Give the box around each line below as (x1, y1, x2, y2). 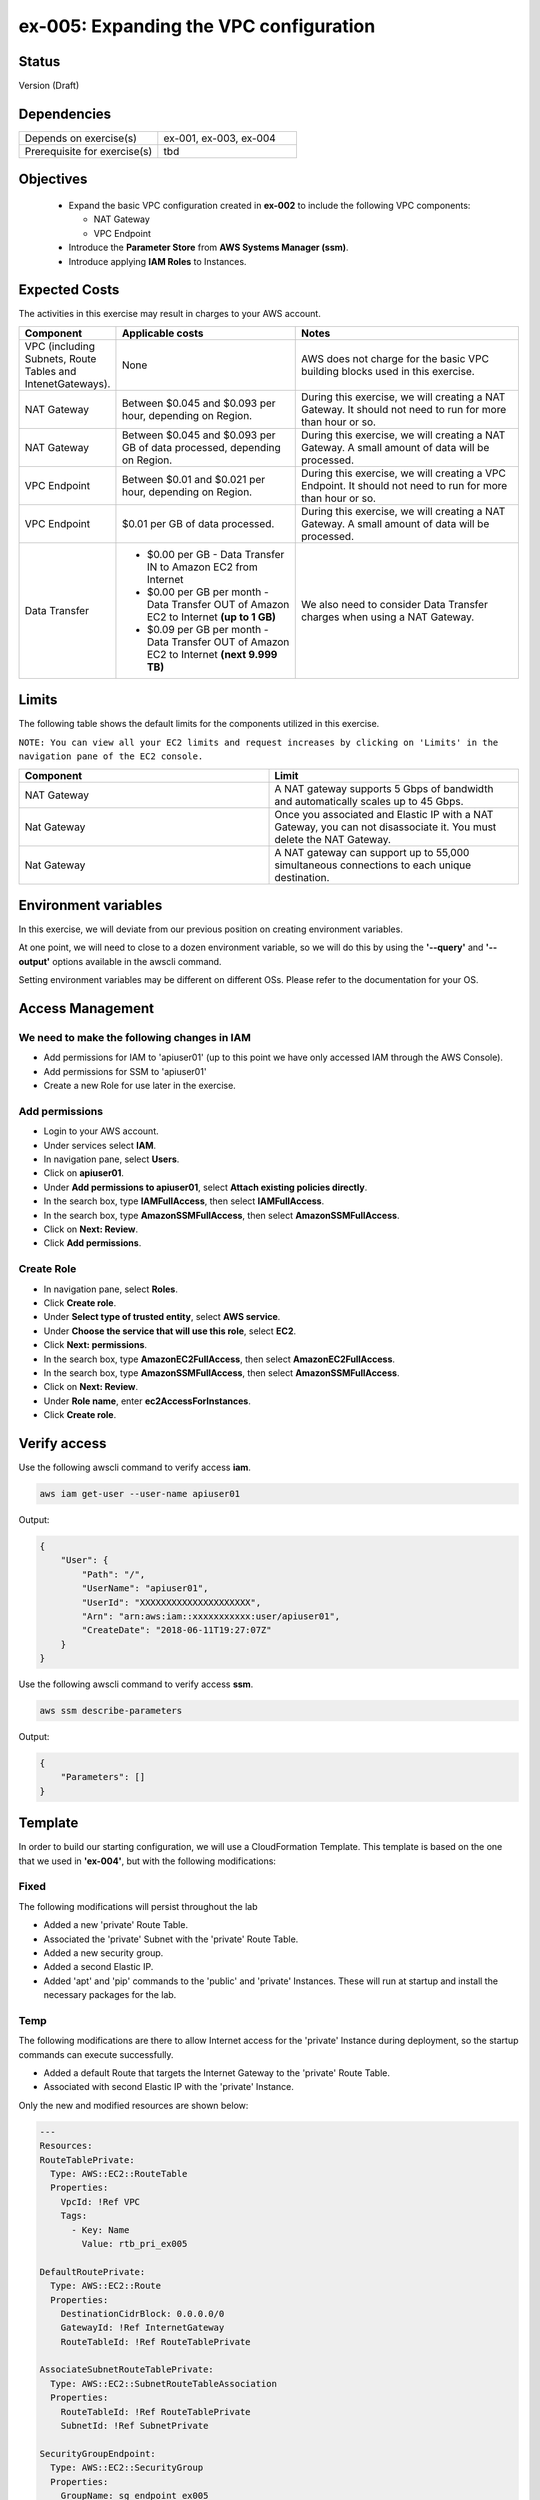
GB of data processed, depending (121, 440, 282, 454)
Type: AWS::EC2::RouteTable (50, 2168, 188, 2180)
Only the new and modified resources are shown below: (18, 2099, 249, 2111)
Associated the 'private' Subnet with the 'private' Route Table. (43, 1933, 299, 1945)
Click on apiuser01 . (43, 1167, 125, 1179)
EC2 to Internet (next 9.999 (146, 647, 278, 661)
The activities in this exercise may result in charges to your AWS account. (18, 308, 322, 320)
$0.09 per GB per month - (146, 622, 269, 636)
